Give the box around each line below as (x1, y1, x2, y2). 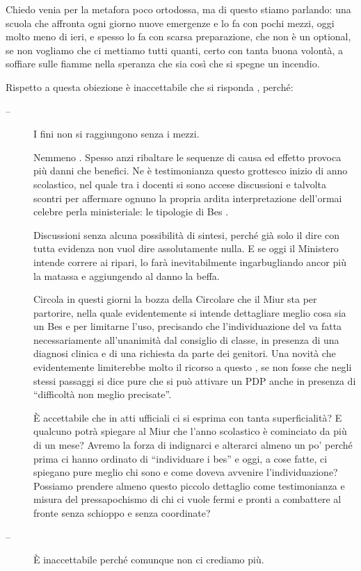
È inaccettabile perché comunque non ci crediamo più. (33, 552, 264, 567)
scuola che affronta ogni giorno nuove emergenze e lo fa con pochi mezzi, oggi (6, 15, 335, 30)
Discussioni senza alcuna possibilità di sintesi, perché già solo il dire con (33, 227, 340, 242)
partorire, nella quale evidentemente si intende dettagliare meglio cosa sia (33, 305, 346, 320)
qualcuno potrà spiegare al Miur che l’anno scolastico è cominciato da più (33, 424, 347, 438)
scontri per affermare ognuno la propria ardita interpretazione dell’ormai (33, 190, 342, 205)
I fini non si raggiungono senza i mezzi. (33, 126, 200, 141)
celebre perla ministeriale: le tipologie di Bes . (33, 204, 229, 219)
